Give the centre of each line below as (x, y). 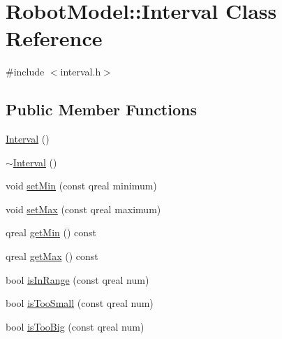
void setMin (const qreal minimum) (81, 186)
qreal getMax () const (52, 256)
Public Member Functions (101, 109)
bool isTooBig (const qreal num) (75, 326)
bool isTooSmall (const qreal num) (80, 303)
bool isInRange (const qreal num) (77, 279)
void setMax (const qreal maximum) (83, 209)
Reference (54, 38)
